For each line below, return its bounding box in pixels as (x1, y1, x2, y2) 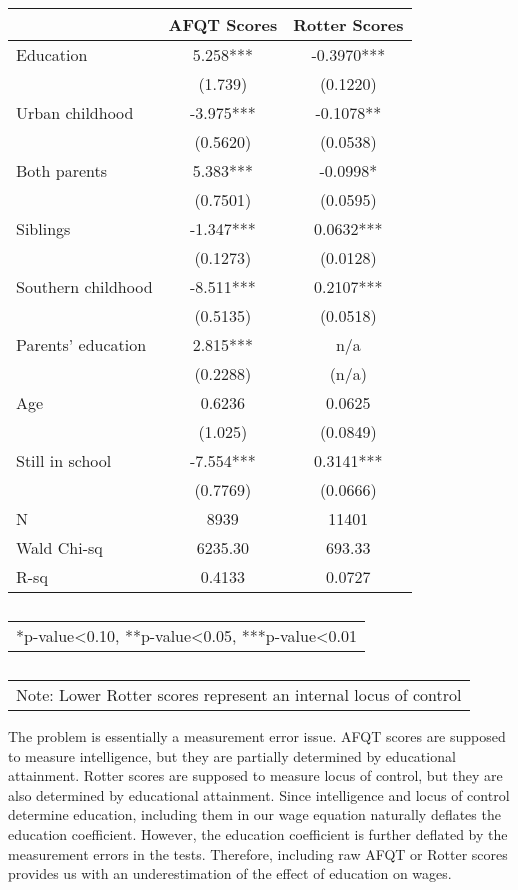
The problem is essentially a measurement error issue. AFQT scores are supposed (8, 726, 506, 746)
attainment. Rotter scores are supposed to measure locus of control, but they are (8, 765, 503, 786)
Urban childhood (16, 101, 134, 124)
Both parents (16, 159, 108, 182)
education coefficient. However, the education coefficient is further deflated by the (8, 823, 508, 844)
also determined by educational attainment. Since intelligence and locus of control (8, 784, 510, 805)
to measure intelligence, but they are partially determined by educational (8, 745, 456, 766)
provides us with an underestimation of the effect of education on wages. (8, 863, 452, 884)
